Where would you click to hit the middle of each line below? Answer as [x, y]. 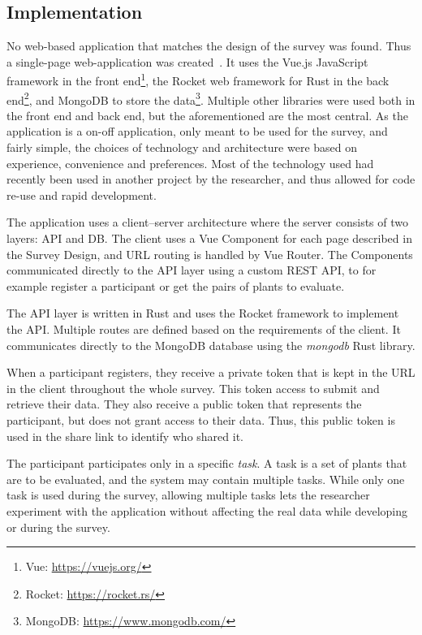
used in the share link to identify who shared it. [125, 436]
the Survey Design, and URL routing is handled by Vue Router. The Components [210, 254]
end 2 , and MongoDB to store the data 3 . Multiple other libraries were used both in [211, 98]
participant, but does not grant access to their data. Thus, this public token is [201, 419]
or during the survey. [58, 527]
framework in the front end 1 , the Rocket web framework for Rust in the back [198, 80]
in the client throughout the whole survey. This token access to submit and [193, 388]
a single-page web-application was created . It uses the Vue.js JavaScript [187, 61]
